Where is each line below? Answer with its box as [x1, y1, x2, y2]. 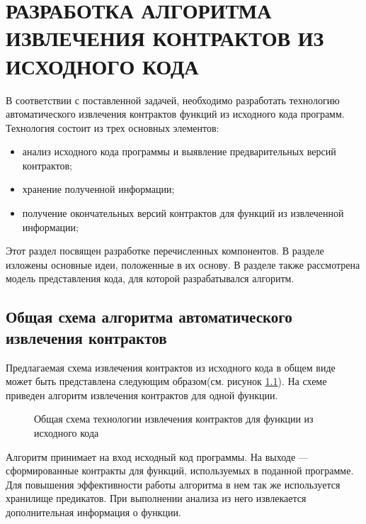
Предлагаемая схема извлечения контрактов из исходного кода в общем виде [6, 359, 336, 374]
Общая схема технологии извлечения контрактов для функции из [34, 411, 314, 426]
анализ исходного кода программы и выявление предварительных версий [22, 144, 336, 159]
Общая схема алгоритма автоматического [6, 306, 292, 328]
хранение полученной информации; [22, 182, 175, 196]
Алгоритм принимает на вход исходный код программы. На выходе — [6, 449, 309, 464]
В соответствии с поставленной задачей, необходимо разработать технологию [6, 92, 340, 107]
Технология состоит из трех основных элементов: [6, 120, 219, 135]
